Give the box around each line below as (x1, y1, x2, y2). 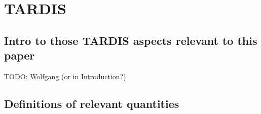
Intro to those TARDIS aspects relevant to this (4, 32, 257, 48)
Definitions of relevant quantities (4, 95, 179, 111)
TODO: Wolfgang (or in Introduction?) (4, 71, 126, 81)
